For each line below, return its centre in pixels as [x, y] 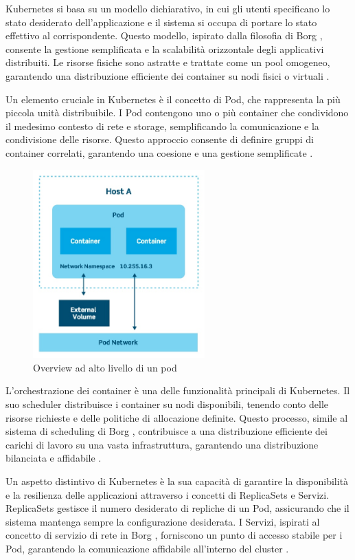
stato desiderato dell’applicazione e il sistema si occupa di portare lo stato [161, 22]
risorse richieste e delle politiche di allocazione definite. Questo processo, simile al [177, 417]
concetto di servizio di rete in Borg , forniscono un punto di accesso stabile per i [174, 535]
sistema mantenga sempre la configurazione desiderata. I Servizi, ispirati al [163, 521]
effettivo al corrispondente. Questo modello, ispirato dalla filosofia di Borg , [164, 35]
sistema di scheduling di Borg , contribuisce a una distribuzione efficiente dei [167, 431]
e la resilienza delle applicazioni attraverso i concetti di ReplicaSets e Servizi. [168, 494]
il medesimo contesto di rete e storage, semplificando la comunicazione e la [162, 126]
